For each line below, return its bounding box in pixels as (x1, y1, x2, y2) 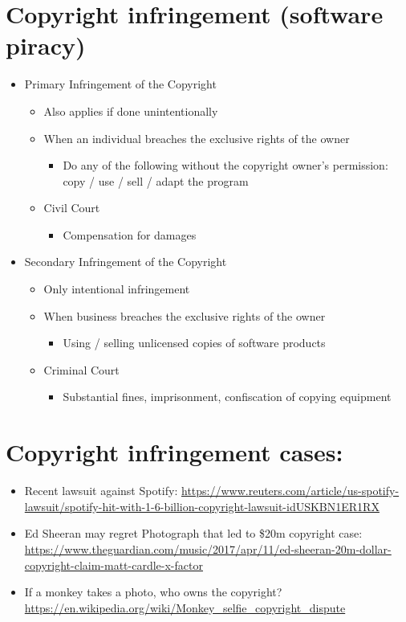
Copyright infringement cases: (6, 436, 343, 469)
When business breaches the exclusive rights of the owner (43, 307, 326, 324)
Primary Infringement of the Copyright (24, 76, 217, 92)
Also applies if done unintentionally (43, 102, 218, 119)
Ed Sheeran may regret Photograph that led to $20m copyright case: (24, 525, 363, 542)
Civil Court (43, 199, 100, 216)
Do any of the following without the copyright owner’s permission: (63, 157, 388, 174)
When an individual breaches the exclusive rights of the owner (43, 129, 350, 146)
